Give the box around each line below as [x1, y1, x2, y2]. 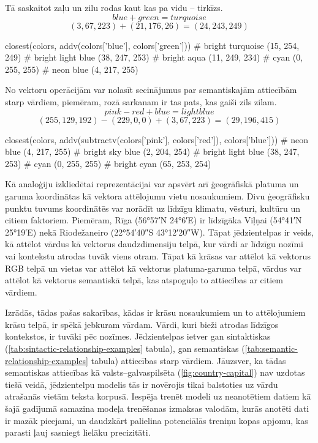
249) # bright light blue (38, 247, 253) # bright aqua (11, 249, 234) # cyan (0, [5, 51, 303, 64]
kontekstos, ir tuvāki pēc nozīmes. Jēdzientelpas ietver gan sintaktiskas [5, 330, 271, 343]
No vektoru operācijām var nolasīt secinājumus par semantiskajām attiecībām [5, 83, 297, 96]
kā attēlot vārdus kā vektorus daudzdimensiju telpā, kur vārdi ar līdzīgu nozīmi [5, 237, 303, 250]
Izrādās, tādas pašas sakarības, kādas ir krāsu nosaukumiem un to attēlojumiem [5, 306, 306, 319]
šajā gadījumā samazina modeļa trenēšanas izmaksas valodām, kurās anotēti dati [5, 402, 309, 415]
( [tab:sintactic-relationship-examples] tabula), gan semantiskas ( [5, 342, 245, 355]
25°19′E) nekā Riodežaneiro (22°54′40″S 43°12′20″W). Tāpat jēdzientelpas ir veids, [5, 225, 314, 238]
